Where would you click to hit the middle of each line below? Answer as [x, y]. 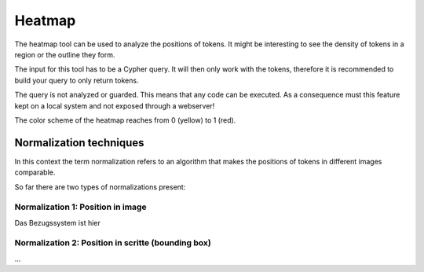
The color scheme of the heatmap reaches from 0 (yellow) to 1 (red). [125, 120]
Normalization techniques [79, 143]
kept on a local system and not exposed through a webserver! [115, 105]
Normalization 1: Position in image [80, 207]
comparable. [35, 172]
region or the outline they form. [65, 54]
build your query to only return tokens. [77, 80]
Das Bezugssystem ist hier [58, 222]
